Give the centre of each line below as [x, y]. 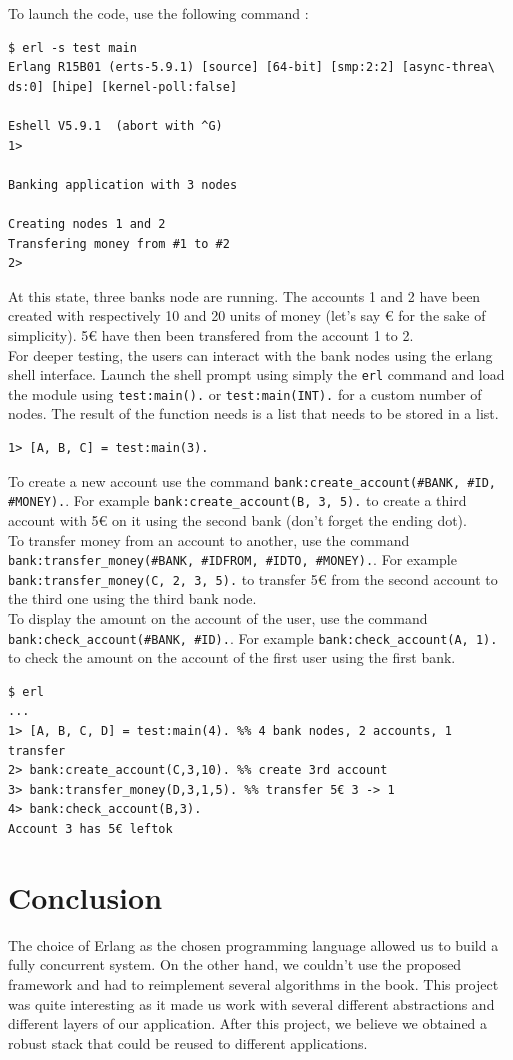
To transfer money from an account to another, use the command [209, 539]
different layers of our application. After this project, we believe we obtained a [248, 1023]
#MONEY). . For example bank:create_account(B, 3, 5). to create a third [237, 500]
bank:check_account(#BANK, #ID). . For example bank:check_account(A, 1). [253, 637]
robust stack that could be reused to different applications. [188, 1042]
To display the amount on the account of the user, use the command [218, 618]
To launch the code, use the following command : [158, 13]
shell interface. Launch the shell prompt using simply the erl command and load [256, 374]
